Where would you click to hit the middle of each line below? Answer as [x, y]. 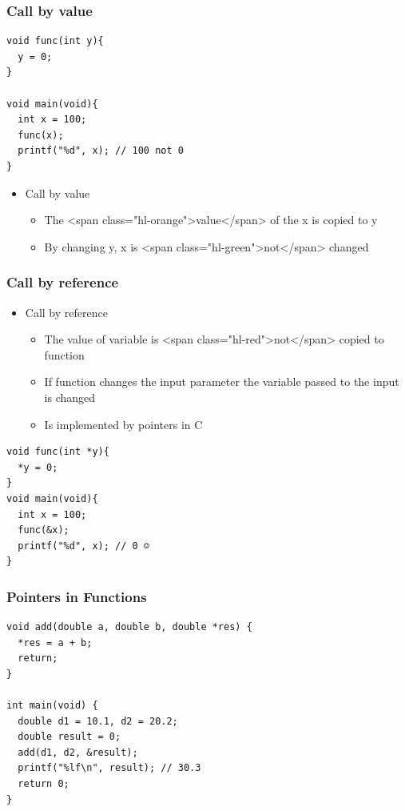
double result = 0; [69, 737]
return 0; [44, 784]
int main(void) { [52, 706]
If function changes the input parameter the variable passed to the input [222, 381]
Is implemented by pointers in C [123, 424]
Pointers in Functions [77, 596]
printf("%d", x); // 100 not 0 [101, 151]
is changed [70, 397]
